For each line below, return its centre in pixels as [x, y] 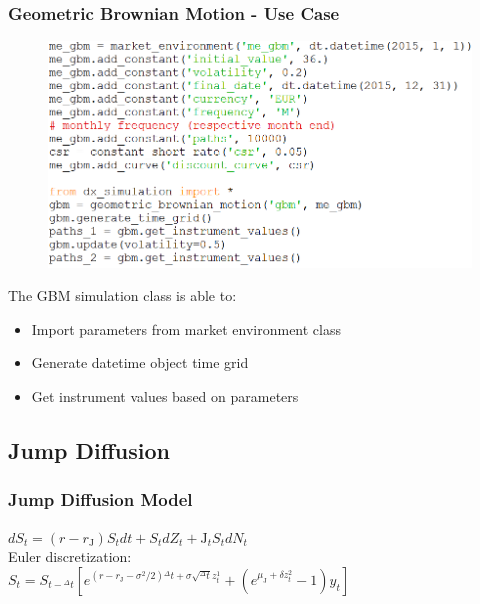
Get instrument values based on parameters [165, 396]
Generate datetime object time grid [140, 362]
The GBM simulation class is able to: [122, 295]
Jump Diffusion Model [100, 499]
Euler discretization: [70, 556]
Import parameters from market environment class [186, 328]
